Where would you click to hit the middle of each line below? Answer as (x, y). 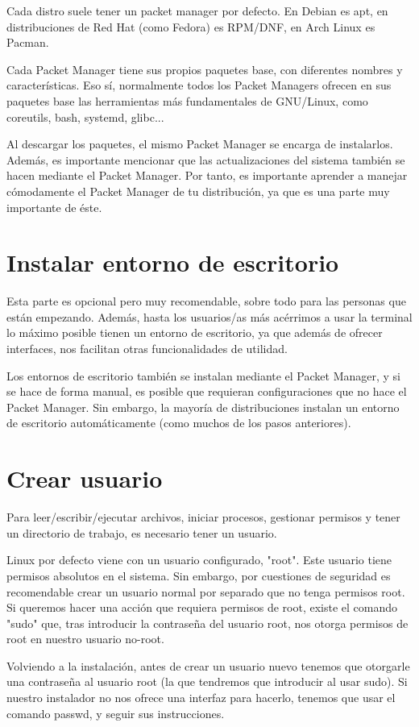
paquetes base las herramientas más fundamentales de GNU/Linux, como (187, 100)
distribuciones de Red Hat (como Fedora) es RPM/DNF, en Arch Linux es (191, 26)
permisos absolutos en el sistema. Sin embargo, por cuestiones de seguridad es (199, 575)
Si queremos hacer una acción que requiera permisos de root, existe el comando (202, 607)
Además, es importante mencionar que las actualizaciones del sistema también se (206, 159)
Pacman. (28, 42)
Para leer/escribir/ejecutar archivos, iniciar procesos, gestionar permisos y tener (203, 517)
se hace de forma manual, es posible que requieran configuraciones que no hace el (207, 391)
